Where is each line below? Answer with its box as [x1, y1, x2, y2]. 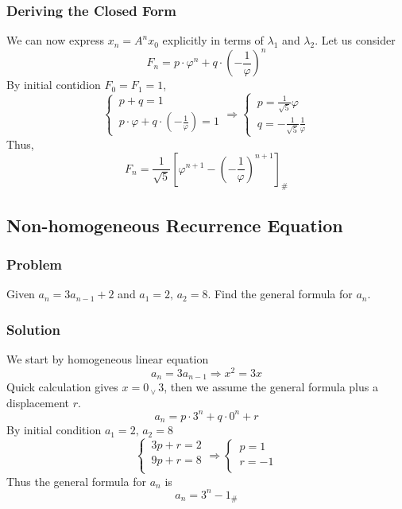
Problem [6, 254, 62, 274]
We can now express [6, 32, 105, 49]
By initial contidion [6, 76, 101, 93]
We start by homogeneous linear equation [6, 351, 209, 367]
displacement [6, 394, 70, 410]
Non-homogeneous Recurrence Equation [6, 212, 343, 237]
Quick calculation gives [6, 379, 118, 395]
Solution [6, 319, 60, 339]
